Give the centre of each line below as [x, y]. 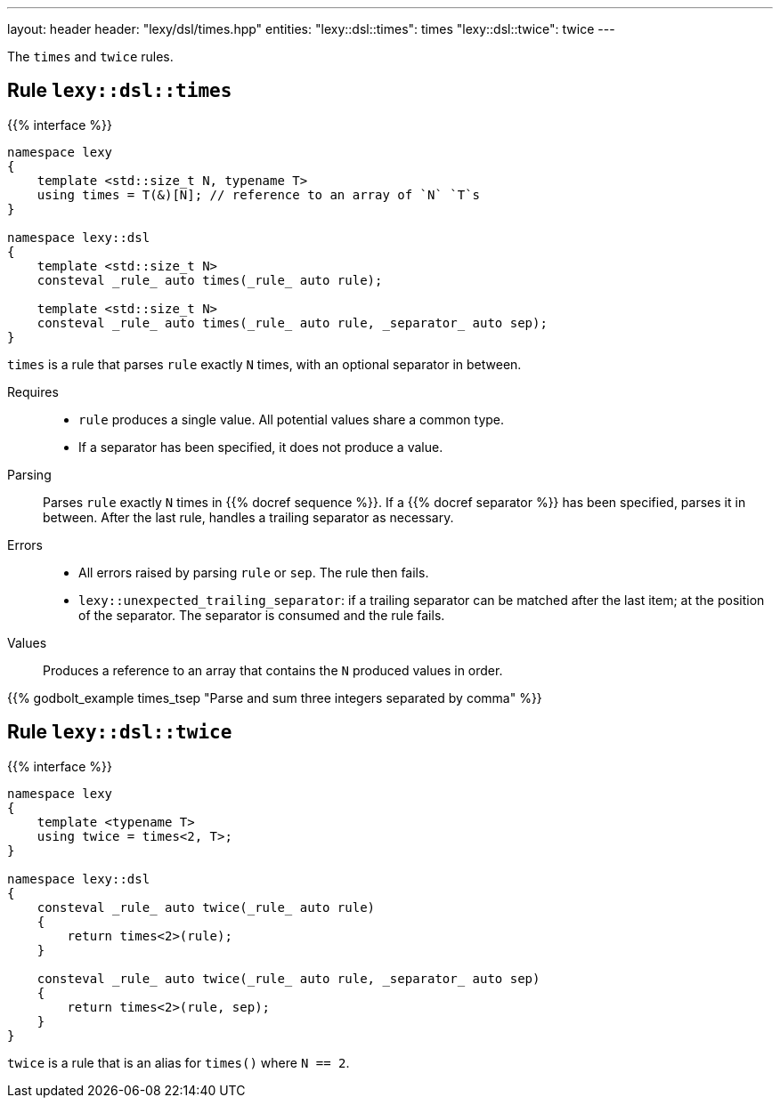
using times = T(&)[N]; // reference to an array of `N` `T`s [259, 194]
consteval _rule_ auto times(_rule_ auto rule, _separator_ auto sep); [292, 323]
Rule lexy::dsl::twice [120, 732]
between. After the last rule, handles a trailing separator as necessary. [248, 517]
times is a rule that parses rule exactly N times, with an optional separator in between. [264, 364]
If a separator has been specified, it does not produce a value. [261, 447]
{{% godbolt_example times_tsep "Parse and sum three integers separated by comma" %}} [275, 698]
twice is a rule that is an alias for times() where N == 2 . [179, 1062]
